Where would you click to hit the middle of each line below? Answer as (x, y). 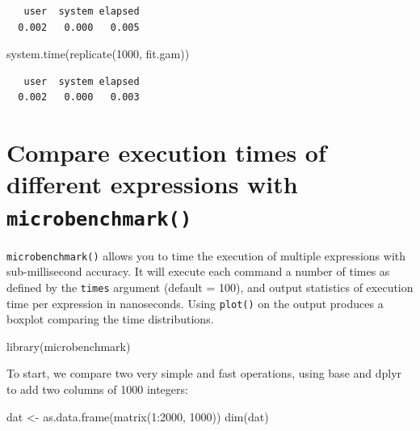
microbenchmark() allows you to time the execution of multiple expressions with (206, 255)
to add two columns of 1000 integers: (97, 389)
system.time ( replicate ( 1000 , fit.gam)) (98, 54)
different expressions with (152, 184)
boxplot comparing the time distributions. (110, 319)
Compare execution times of (166, 152)
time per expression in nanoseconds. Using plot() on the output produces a (195, 303)
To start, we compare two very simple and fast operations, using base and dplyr (204, 373)
